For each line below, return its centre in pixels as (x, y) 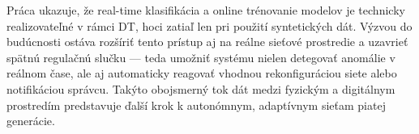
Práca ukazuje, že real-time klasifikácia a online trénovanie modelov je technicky (206, 10)
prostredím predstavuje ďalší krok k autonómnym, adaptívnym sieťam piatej (196, 105)
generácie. (31, 121)
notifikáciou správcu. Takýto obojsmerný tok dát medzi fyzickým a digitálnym (201, 88)
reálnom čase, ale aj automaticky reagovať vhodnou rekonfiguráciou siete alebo (202, 73)
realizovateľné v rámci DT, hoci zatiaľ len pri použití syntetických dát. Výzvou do (209, 25)
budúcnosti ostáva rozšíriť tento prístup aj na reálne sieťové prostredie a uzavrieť (207, 42)
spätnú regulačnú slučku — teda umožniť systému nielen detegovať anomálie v (201, 57)
